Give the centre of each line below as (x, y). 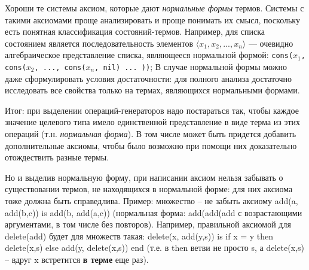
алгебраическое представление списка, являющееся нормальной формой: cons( (149, 55)
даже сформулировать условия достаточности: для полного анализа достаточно (149, 78)
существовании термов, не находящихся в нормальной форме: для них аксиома (149, 189)
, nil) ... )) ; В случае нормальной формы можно (191, 67)
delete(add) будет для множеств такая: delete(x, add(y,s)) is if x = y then (139, 236)
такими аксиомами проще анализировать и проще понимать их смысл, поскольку (152, 19)
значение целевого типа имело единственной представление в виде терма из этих (153, 122)
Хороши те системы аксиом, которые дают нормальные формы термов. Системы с (154, 8)
